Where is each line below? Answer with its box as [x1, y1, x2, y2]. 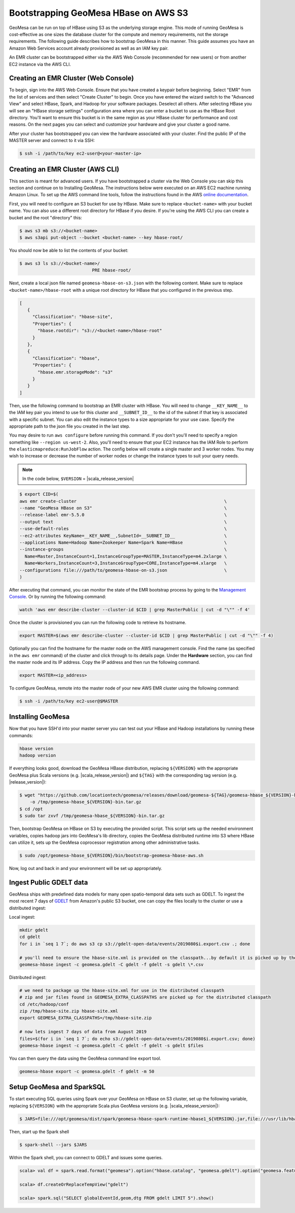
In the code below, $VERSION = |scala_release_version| [22, 476, 134, 482]
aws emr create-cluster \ [19, 498, 227, 504]
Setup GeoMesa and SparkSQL [9, 1083, 106, 1091]
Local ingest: [9, 914, 35, 920]
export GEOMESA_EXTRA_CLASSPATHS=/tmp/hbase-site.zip [19, 1015, 152, 1021]
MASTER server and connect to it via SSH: [9, 138, 95, 143]
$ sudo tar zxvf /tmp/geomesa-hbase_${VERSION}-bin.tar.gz [19, 813, 165, 819]
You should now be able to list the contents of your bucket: [9, 247, 129, 253]
